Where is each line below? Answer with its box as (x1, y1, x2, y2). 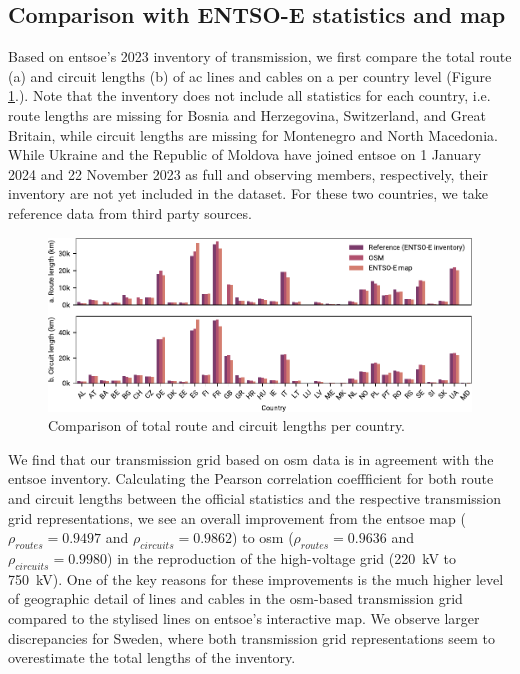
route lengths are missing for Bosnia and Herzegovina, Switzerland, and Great (8, 104, 487, 125)
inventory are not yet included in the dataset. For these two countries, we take (8, 183, 489, 204)
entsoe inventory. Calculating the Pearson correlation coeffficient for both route (8, 468, 494, 489)
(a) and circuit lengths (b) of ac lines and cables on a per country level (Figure (8, 65, 492, 86)
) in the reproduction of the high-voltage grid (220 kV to (107, 548, 457, 569)
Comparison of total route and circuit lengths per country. (48, 415, 405, 436)
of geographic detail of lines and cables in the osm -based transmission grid (8, 588, 463, 609)
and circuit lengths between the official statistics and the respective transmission (8, 488, 502, 509)
